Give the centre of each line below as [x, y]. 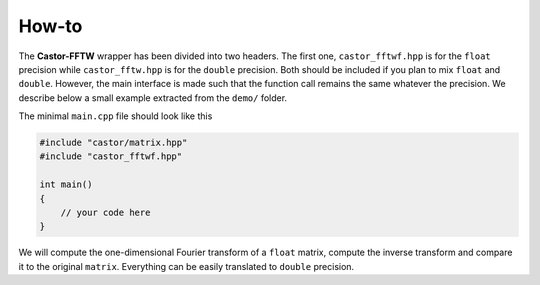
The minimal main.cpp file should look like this [115, 116]
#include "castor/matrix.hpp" [113, 143]
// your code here [105, 213]
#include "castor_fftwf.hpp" [111, 156]
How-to [50, 26]
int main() [66, 184]
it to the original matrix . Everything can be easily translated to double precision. [186, 266]
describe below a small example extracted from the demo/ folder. [153, 97]
